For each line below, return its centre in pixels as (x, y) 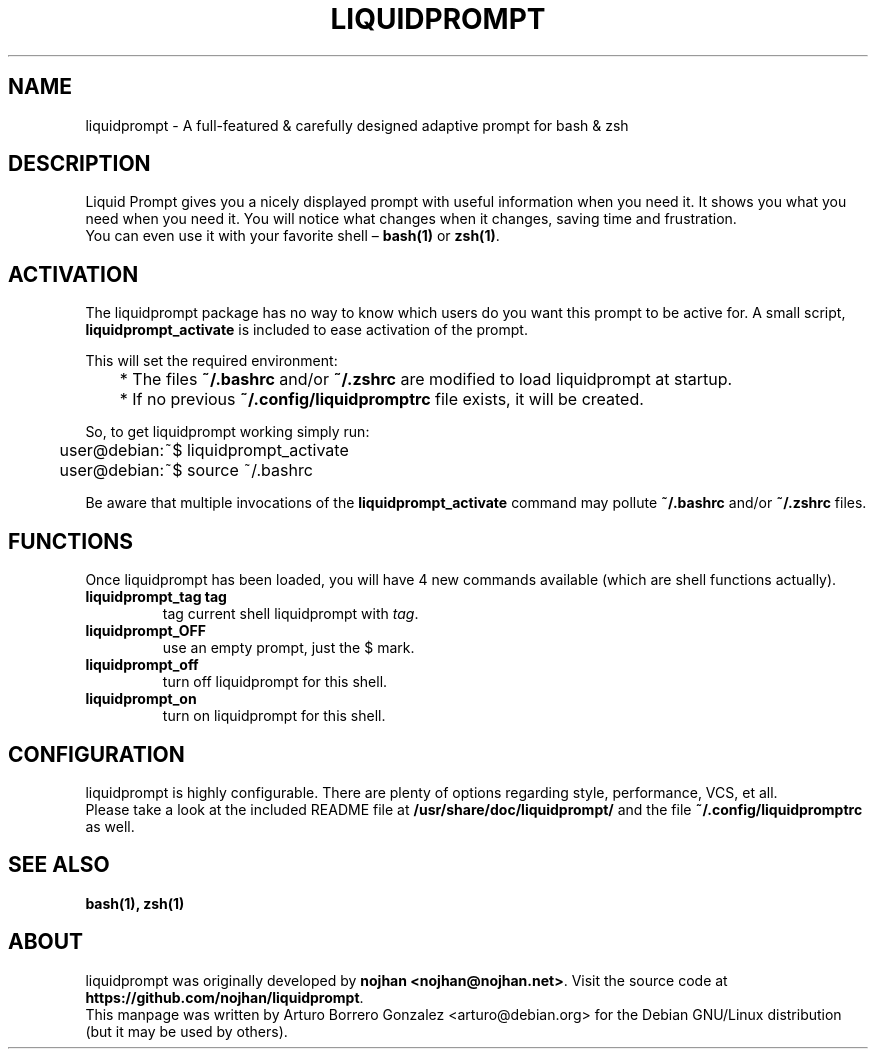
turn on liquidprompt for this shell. (274, 716)
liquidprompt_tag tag (156, 597)
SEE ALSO (59, 865)
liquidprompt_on (141, 699)
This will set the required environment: (211, 361)
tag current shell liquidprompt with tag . (290, 614)
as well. (110, 826)
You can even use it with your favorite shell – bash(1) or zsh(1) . (292, 236)
